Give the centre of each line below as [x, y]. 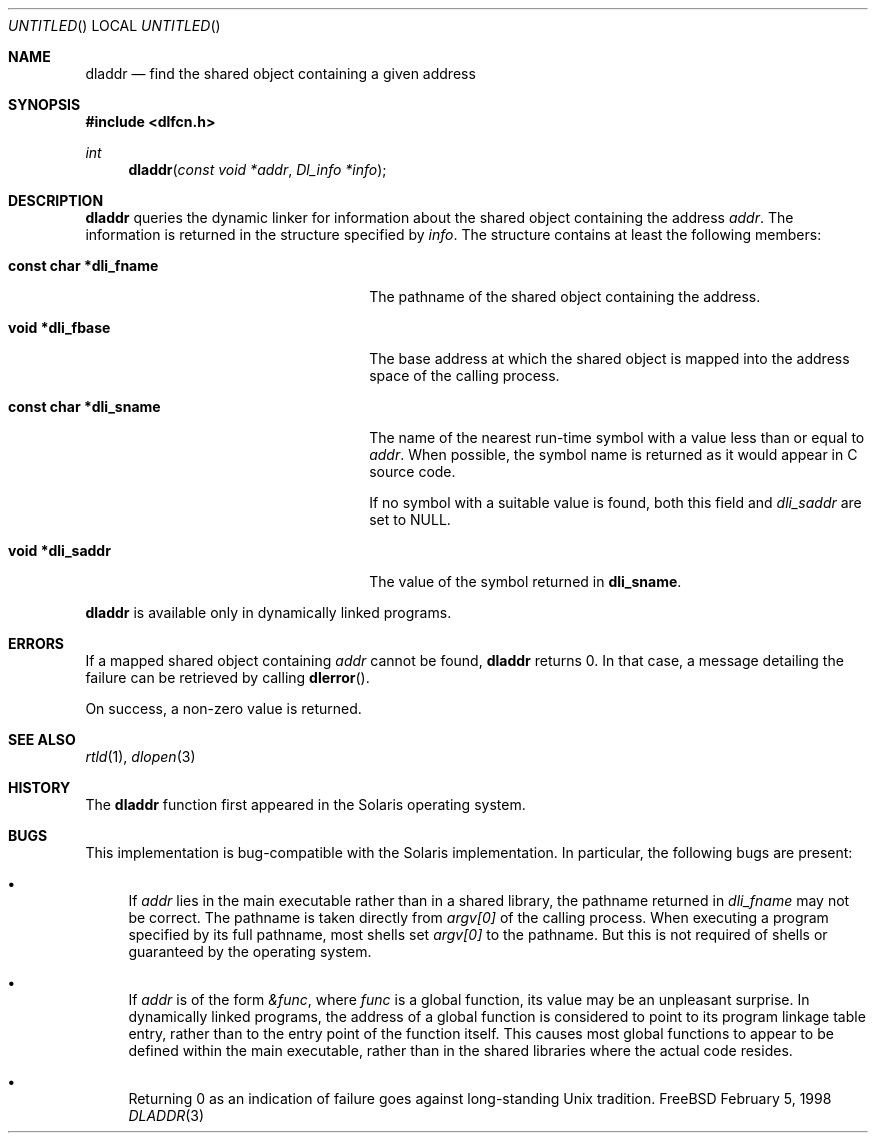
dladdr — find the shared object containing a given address [280, 73]
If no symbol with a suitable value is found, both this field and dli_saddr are [615, 502]
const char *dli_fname [83, 265]
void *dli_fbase [59, 327]
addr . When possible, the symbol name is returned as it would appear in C [613, 454]
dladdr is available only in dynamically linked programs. [268, 612]
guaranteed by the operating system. [250, 951]
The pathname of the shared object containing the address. [565, 296]
